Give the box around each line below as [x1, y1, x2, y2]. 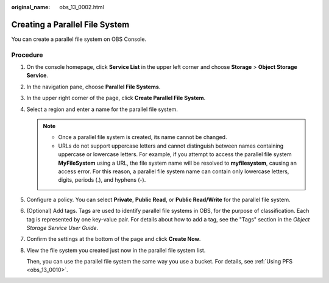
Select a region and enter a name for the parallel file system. [26, 106, 178, 113]
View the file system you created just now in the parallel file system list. [26, 246, 206, 254]
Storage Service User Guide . [26, 224, 99, 231]
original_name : [11, 4, 51, 10]
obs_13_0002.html [59, 4, 104, 10]
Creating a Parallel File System [11, 19, 130, 30]
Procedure [11, 51, 43, 59]
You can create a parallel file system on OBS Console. [11, 35, 146, 43]
